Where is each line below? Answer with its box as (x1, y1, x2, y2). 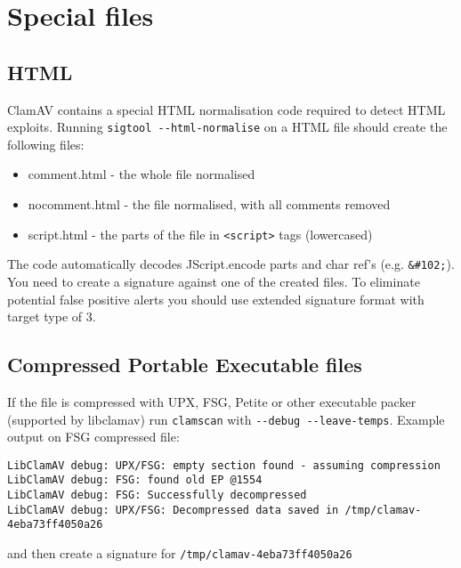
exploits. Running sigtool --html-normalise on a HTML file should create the (7, 118, 448, 136)
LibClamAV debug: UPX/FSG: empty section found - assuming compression (7, 458, 441, 472)
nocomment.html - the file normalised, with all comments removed (28, 195, 391, 214)
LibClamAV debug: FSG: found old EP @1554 (7, 474, 263, 487)
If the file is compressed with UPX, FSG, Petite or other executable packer (7, 392, 417, 410)
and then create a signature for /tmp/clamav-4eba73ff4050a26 (7, 544, 352, 563)
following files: (7, 134, 85, 153)
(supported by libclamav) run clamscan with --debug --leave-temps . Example (7, 410, 445, 428)
